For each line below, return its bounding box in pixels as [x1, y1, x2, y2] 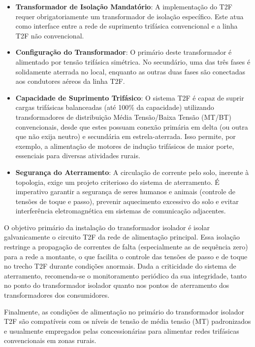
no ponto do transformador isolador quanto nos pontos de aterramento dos [4, 280, 229, 290]
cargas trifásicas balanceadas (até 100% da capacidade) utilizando [15, 102, 214, 112]
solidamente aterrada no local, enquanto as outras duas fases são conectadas [15, 66, 245, 76]
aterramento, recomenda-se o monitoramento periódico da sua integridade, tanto [4, 270, 247, 280]
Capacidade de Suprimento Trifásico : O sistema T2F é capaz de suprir [15, 92, 244, 103]
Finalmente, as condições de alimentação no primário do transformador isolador [4, 306, 245, 316]
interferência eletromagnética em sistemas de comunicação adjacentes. [15, 206, 226, 216]
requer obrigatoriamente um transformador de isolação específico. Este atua [15, 11, 244, 21]
